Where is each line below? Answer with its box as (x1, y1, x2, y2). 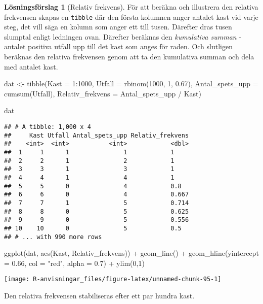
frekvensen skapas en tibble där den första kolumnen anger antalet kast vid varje (4, 11, 258, 22)
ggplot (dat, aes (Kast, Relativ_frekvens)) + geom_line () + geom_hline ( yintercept (4, 248, 259, 258)
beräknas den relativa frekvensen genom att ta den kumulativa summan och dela (4, 51, 254, 62)
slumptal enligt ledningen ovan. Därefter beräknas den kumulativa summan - (4, 31, 241, 42)
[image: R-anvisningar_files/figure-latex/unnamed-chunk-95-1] (4, 276, 222, 283)
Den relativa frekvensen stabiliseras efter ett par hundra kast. (4, 290, 195, 301)
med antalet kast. (4, 61, 58, 72)
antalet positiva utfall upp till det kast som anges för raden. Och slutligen (4, 41, 233, 52)
